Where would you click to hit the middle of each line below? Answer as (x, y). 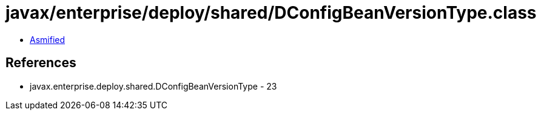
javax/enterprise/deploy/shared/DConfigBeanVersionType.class (271, 13)
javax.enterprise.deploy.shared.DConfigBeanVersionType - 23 (153, 86)
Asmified (48, 39)
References (41, 63)
